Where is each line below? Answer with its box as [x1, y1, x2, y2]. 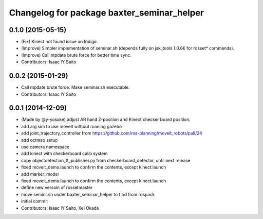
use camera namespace [21, 144, 70, 150]
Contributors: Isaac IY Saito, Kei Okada [21, 205, 99, 211]
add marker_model [21, 171, 59, 177]
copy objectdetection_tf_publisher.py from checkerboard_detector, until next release [21, 157, 190, 163]
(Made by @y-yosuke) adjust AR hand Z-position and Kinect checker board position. [21, 117, 191, 122]
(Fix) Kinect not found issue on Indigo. [21, 39, 98, 45]
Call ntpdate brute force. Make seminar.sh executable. [21, 84, 130, 90]
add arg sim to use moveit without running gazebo [21, 123, 122, 129]
